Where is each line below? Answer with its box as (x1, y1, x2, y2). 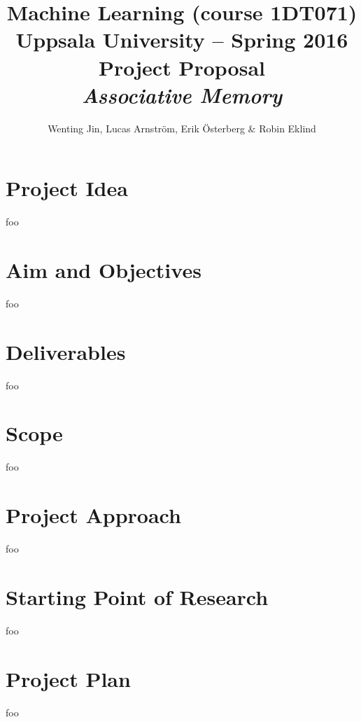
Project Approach (6, 501, 181, 529)
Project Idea (6, 174, 128, 202)
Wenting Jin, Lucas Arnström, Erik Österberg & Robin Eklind (48, 120, 316, 135)
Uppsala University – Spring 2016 (15, 25, 348, 54)
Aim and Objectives (6, 256, 201, 284)
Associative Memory (81, 80, 283, 109)
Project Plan (6, 664, 131, 693)
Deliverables (6, 337, 126, 366)
